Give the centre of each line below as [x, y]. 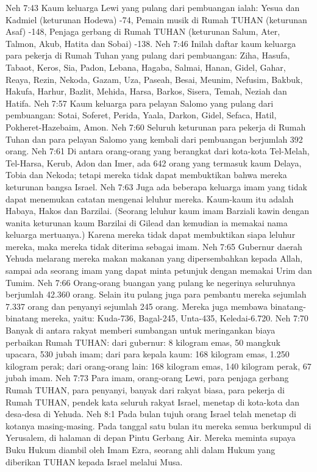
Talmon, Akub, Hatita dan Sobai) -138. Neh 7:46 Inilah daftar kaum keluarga [151, 43]
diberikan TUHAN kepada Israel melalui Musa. [94, 461]
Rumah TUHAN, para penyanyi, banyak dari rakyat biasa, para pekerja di [145, 390]
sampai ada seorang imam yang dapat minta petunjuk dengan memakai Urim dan [159, 270]
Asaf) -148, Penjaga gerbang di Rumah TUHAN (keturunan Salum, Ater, [143, 31]
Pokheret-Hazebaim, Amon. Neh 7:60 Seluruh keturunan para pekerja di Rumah [156, 127]
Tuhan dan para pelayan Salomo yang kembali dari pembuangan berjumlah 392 [154, 139]
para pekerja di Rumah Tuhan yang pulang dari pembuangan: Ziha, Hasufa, [148, 55]
